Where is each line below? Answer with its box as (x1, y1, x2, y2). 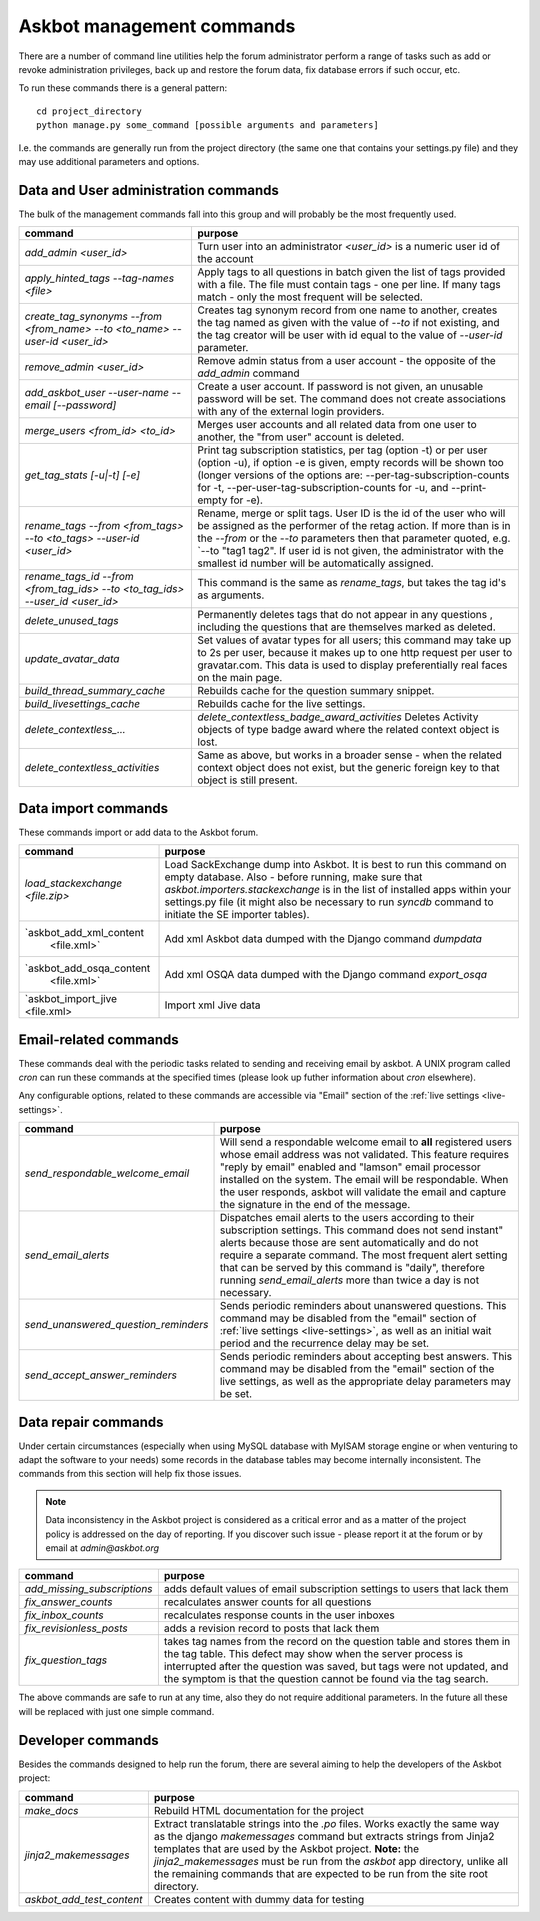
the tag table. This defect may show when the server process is (163, 1647, 464, 1661)
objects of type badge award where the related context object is (197, 723, 500, 737)
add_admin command (197, 366, 300, 380)
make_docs (24, 1803, 79, 1817)
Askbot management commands (18, 15, 296, 37)
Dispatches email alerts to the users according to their (219, 1211, 475, 1225)
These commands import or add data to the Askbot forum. (18, 826, 259, 838)
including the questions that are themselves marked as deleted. (197, 620, 496, 634)
